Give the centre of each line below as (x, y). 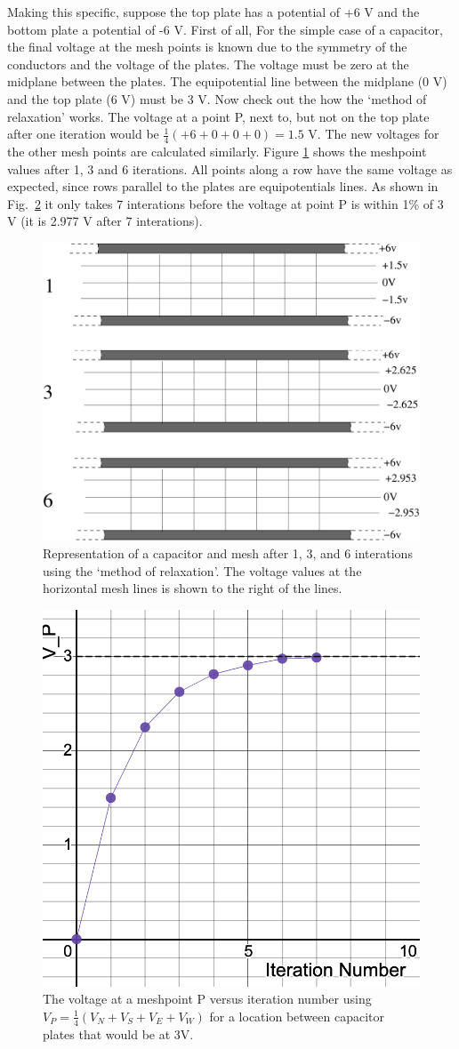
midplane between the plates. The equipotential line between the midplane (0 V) (227, 81)
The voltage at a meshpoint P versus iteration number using (207, 999)
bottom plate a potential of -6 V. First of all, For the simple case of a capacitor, (225, 29)
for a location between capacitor (297, 1016)
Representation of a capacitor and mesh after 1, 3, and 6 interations (228, 553)
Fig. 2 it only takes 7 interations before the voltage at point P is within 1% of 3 (225, 203)
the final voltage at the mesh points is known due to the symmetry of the (207, 47)
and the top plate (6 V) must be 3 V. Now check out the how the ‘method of (217, 98)
